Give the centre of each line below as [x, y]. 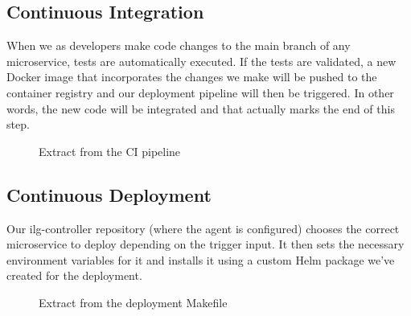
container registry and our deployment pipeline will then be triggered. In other [200, 92]
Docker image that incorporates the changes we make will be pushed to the [192, 77]
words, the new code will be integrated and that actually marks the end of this [201, 108]
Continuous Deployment [109, 194]
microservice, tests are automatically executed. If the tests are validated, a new [201, 61]
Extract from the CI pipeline [110, 151]
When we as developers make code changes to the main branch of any [179, 45]
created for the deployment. [74, 275]
